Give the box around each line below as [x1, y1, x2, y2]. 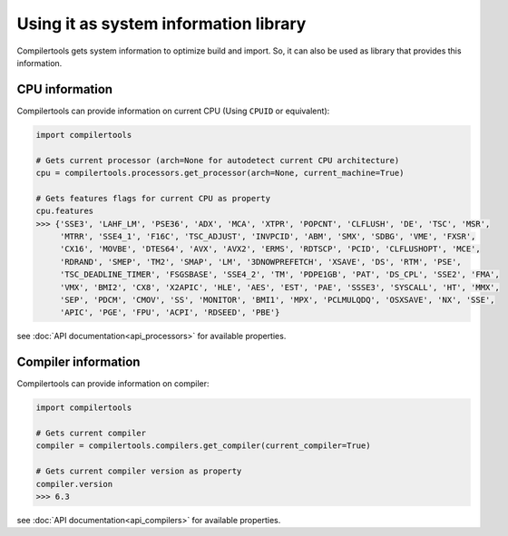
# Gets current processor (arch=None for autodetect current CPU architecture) [35, 155, 400, 165]
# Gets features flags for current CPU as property [35, 193, 271, 203]
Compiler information [16, 355, 141, 370]
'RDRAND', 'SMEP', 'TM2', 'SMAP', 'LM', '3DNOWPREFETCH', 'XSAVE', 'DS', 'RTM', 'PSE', [59, 257, 462, 267]
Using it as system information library [16, 14, 307, 34]
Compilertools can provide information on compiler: [16, 378, 210, 389]
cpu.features [35, 206, 94, 217]
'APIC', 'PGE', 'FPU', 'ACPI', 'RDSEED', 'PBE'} [59, 307, 280, 317]
